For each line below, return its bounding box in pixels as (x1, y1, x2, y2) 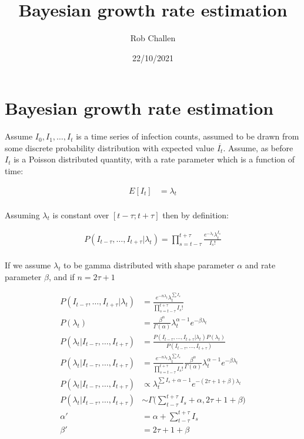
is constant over (52, 208, 109, 221)
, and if (48, 270, 75, 282)
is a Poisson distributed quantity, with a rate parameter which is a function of (14, 153, 295, 165)
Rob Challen (130, 32, 176, 44)
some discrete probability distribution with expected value (5, 141, 215, 154)
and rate (245, 259, 276, 271)
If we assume (5, 259, 51, 271)
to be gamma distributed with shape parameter (64, 259, 235, 271)
